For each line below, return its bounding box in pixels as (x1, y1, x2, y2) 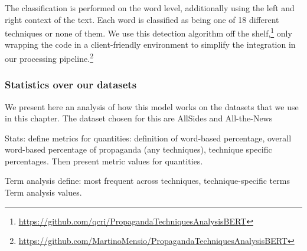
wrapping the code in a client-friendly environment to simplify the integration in (5, 38, 296, 51)
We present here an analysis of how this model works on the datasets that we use (5, 100, 299, 113)
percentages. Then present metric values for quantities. (5, 154, 203, 167)
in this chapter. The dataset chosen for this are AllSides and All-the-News (5, 112, 273, 124)
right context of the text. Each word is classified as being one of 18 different (5, 13, 279, 25)
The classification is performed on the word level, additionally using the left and (5, 2, 295, 14)
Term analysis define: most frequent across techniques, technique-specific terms (5, 174, 290, 187)
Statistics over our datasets (5, 77, 137, 92)
